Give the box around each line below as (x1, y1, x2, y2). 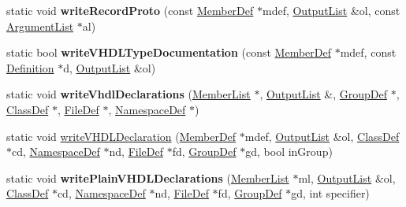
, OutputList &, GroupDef (259, 86, 388, 102)
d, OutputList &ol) (63, 59, 156, 76)
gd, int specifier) (291, 185, 370, 201)
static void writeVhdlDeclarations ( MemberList (6, 86, 251, 102)
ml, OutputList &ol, (298, 169, 396, 186)
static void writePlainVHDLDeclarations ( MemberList (6, 169, 289, 186)
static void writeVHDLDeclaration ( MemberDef (6, 128, 237, 144)
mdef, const (340, 44, 397, 61)
